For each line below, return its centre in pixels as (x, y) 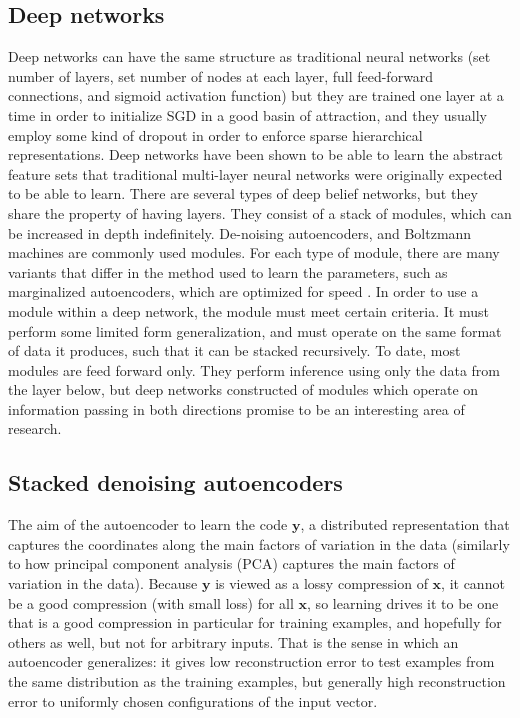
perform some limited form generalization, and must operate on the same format (255, 330)
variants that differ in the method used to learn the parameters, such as (228, 271)
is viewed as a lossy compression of (321, 583)
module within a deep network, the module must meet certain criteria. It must (248, 310)
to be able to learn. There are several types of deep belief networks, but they (243, 193)
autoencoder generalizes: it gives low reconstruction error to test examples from (251, 661)
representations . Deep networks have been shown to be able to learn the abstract (256, 154)
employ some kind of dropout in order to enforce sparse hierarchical (215, 134)
